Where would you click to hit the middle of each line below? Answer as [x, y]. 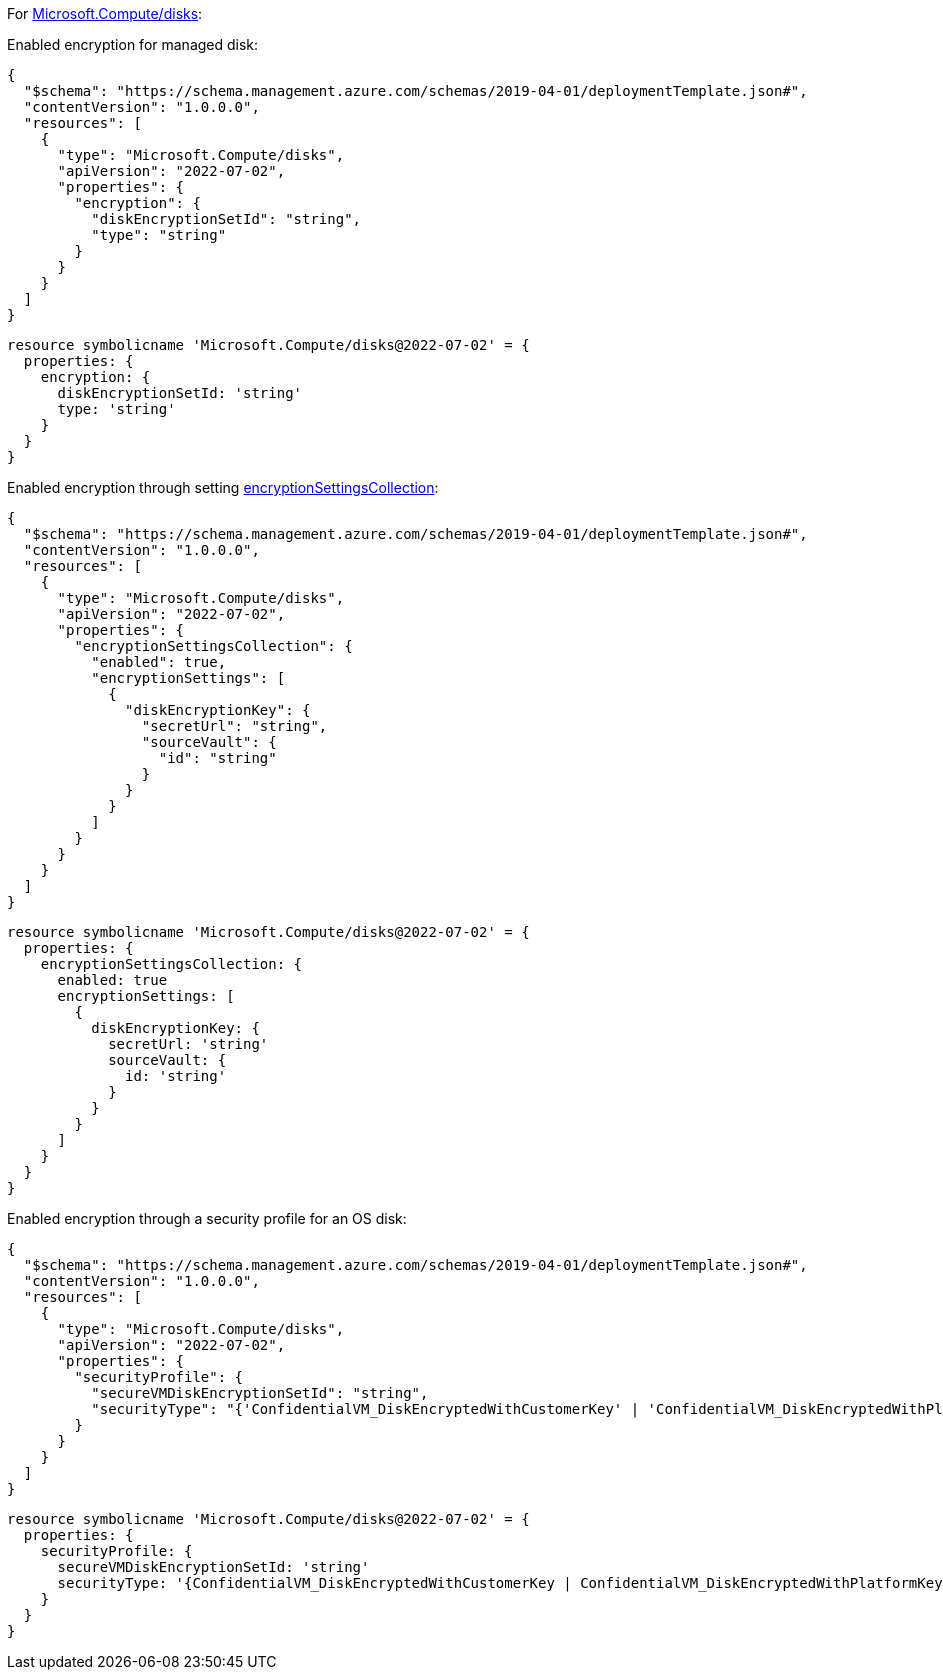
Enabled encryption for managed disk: [133, 44]
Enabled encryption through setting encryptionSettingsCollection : [223, 487]
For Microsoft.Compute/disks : [105, 13]
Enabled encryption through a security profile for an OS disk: [207, 1218]
